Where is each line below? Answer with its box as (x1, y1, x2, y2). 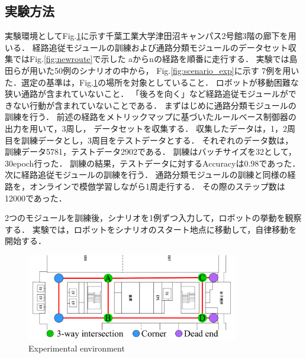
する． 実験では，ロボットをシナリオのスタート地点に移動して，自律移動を (5, 223, 297, 235)
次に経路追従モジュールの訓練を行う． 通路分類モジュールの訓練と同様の (5, 168, 288, 181)
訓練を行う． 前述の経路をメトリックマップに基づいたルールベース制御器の (5, 110, 297, 123)
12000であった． (5, 191, 67, 204)
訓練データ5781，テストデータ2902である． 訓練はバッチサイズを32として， (5, 145, 297, 158)
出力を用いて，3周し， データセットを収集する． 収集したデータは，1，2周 (5, 122, 295, 134)
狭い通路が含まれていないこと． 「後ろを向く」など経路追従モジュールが (5, 87, 288, 100)
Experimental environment (28, 342, 125, 354)
